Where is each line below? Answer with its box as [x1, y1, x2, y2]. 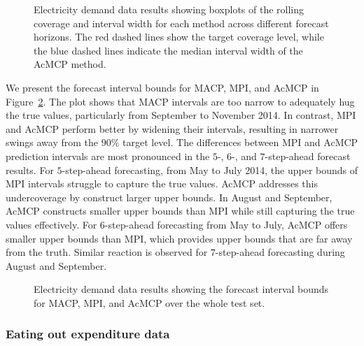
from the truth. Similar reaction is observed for [6, 245, 208, 259]
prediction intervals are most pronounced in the [6, 148, 210, 163]
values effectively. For [6, 217, 97, 231]
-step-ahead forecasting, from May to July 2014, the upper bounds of [62, 162, 358, 177]
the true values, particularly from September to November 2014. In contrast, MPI [6, 108, 356, 122]
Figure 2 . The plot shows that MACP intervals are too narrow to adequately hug [6, 94, 355, 108]
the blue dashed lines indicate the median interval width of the [34, 43, 303, 57]
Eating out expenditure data [6, 325, 170, 343]
